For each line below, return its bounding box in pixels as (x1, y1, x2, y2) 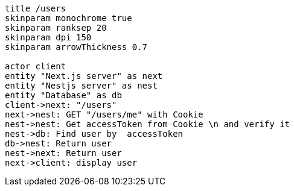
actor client (5, 61, 66, 71)
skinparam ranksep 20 (5, 23, 107, 33)
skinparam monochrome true (5, 13, 132, 23)
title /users (5, 4, 66, 13)
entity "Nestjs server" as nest (5, 81, 158, 90)
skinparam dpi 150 (5, 33, 92, 42)
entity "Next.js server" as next (5, 71, 163, 81)
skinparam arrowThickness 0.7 (5, 42, 148, 52)
